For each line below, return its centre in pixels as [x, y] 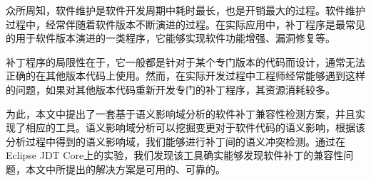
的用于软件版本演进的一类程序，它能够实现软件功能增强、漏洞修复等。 [171, 38]
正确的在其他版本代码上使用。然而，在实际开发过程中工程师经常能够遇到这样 [185, 76]
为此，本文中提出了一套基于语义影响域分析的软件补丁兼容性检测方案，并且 [181, 113]
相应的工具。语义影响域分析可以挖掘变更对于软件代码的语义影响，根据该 [195, 127]
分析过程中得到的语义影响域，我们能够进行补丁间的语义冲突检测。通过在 [176, 141]
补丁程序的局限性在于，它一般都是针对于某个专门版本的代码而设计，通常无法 [185, 61]
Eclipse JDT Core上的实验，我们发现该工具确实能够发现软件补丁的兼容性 [175, 155]
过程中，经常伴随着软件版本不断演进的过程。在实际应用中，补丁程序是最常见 [185, 24]
